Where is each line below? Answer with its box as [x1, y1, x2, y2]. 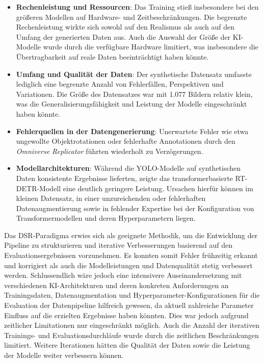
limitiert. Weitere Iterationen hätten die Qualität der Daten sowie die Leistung [4, 340, 250, 350]
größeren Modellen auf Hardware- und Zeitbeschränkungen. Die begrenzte [16, 11, 247, 22]
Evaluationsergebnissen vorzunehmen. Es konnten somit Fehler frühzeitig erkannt [4, 250, 258, 261]
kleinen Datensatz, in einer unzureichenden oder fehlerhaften [16, 193, 206, 203]
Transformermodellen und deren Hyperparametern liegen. [16, 213, 196, 223]
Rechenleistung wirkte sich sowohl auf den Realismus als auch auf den [16, 21, 235, 32]
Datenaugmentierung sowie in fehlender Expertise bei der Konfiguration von [16, 202, 254, 213]
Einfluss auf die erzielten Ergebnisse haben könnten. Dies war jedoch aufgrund [4, 309, 249, 320]
